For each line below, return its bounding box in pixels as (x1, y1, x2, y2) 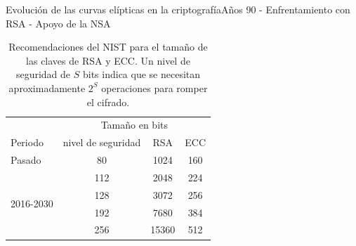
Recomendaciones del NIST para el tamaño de (8, 39, 208, 54)
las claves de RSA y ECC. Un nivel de (26, 53, 190, 67)
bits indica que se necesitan (82, 67, 201, 82)
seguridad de (15, 67, 71, 82)
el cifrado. (86, 94, 130, 109)
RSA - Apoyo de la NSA (6, 15, 111, 30)
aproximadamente (8, 80, 86, 95)
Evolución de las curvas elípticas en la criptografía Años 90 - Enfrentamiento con (6, 2, 350, 16)
